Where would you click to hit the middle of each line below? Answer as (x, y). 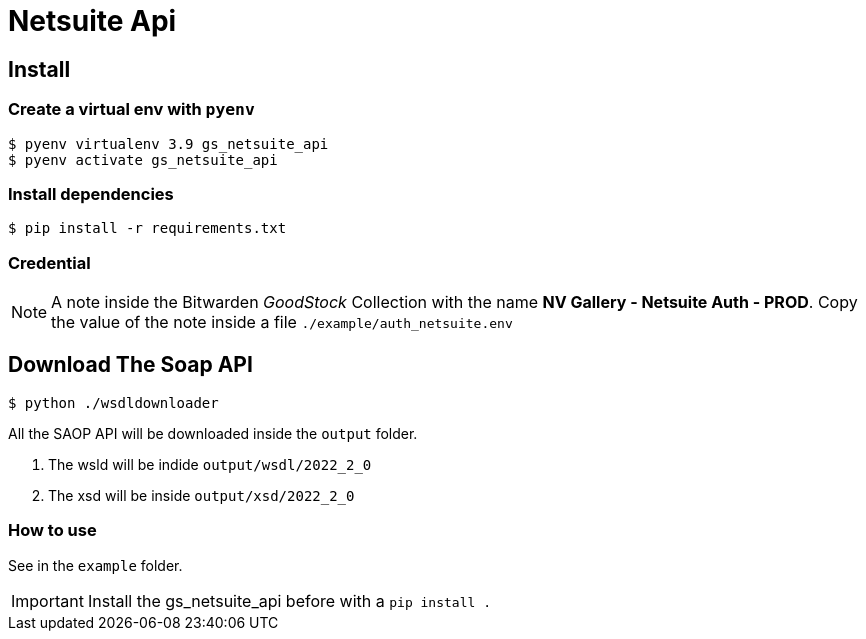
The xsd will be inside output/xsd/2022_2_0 (201, 495)
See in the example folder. (95, 565)
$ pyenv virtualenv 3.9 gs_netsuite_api (168, 143)
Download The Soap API (130, 365)
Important (47, 600)
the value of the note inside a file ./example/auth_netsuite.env (282, 322)
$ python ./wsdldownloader (113, 402)
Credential (49, 262)
